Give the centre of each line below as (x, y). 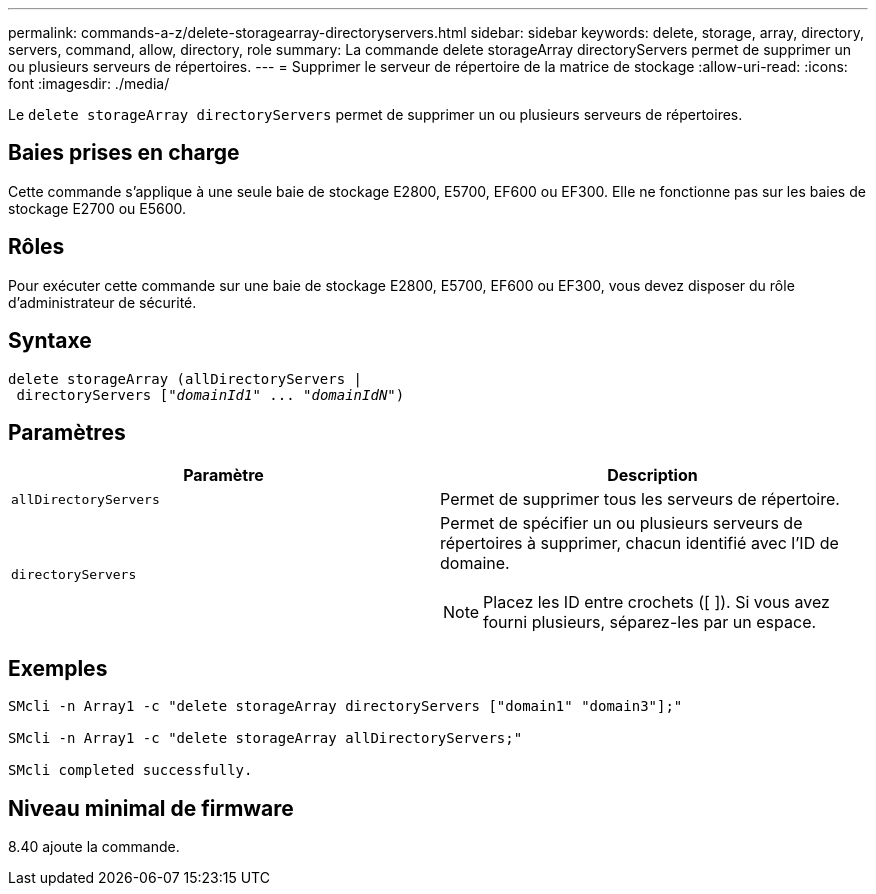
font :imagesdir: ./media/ (89, 83)
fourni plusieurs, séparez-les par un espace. (650, 622)
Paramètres (67, 432)
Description (652, 475)
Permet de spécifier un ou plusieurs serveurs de (621, 523)
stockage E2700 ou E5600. (97, 208)
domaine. (475, 563)
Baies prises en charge (124, 153)
